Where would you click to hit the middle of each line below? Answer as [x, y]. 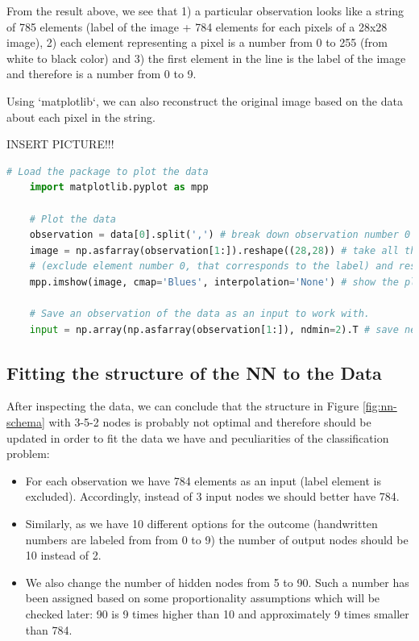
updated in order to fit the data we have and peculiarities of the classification [198, 437]
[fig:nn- [380, 406]
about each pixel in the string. [81, 117]
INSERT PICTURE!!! [60, 144]
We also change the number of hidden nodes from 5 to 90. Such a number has [217, 582]
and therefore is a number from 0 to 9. [102, 74]
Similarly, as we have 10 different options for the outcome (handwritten [201, 524]
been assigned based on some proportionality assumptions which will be [203, 598]
